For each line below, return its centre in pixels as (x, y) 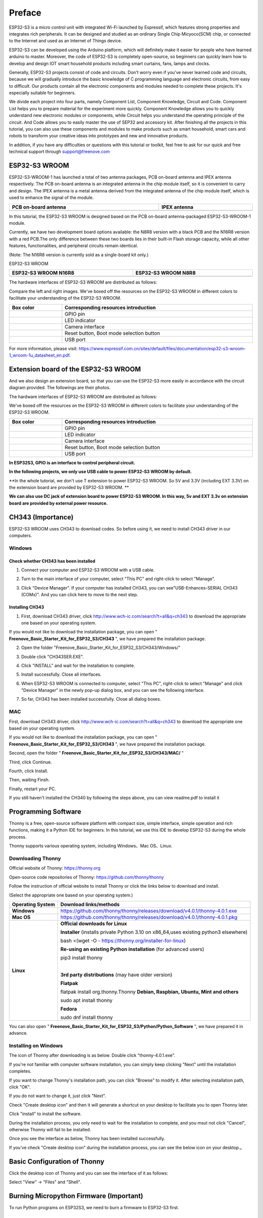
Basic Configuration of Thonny (57, 1161)
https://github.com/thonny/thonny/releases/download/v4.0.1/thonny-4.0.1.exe (149, 911)
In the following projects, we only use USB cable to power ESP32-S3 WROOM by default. (100, 472)
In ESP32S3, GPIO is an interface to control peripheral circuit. (72, 462)
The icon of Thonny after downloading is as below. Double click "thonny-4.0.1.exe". (92, 1055)
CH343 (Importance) (41, 517)
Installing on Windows (36, 1046)
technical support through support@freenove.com (59, 152)
